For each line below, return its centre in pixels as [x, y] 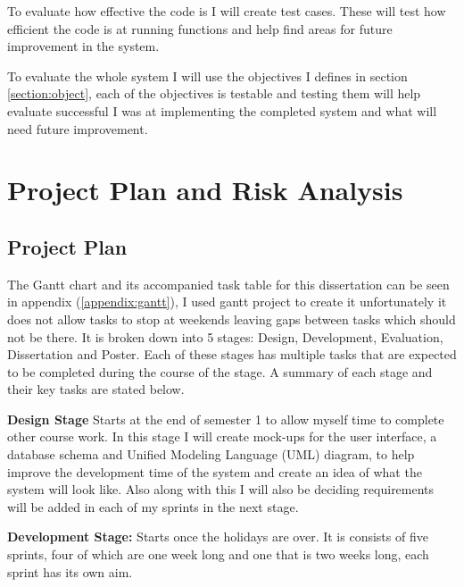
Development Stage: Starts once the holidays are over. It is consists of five [218, 537]
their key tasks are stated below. [96, 389]
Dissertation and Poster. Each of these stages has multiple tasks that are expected [232, 354]
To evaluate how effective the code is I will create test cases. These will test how [227, 11]
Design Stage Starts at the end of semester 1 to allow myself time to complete [226, 419]
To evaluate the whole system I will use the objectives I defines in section [207, 75]
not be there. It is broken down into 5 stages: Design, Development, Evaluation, [225, 336]
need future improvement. [78, 128]
